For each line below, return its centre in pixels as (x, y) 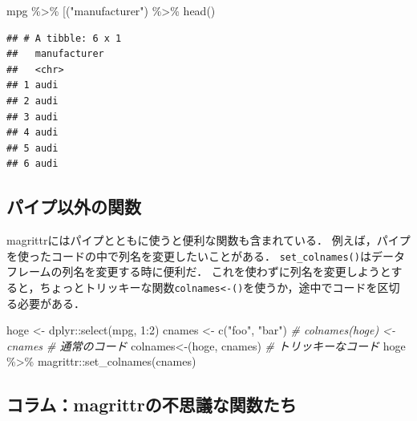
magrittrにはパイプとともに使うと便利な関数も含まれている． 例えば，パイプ (208, 240)
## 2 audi (32, 101)
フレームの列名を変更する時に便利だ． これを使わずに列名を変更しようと (199, 271)
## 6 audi (32, 164)
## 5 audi (32, 148)
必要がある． (51, 303)
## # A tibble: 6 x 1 (64, 38)
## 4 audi (32, 133)
